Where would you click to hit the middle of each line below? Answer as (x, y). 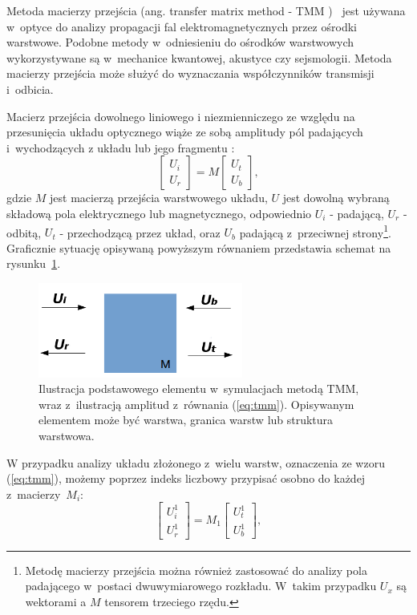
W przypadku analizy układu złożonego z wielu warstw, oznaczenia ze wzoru (196, 462)
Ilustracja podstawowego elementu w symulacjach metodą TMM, (199, 388)
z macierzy (34, 494)
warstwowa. (67, 435)
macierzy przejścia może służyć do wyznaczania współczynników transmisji (190, 73)
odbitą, (24, 232)
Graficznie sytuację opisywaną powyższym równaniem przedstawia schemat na (199, 247)
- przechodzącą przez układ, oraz (140, 232)
